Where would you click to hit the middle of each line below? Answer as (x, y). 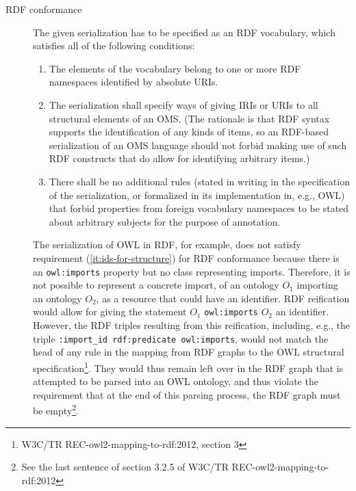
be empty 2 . (56, 409)
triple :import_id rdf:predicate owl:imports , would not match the (181, 338)
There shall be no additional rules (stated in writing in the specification (199, 181)
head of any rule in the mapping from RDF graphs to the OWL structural (189, 352)
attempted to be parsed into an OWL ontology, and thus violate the (176, 381)
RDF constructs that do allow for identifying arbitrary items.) (179, 158)
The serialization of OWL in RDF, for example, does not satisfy (167, 244)
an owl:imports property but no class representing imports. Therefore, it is (192, 271)
